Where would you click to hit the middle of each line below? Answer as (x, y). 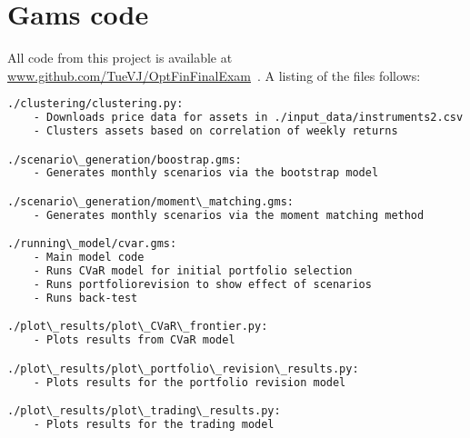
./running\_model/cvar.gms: (92, 244)
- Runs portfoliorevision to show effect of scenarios (202, 285)
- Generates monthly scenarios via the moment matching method (229, 215)
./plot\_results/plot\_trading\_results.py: (144, 411)
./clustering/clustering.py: (95, 104)
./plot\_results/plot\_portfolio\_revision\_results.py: (183, 368)
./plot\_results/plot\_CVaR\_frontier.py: (138, 327)
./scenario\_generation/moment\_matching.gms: (150, 202)
